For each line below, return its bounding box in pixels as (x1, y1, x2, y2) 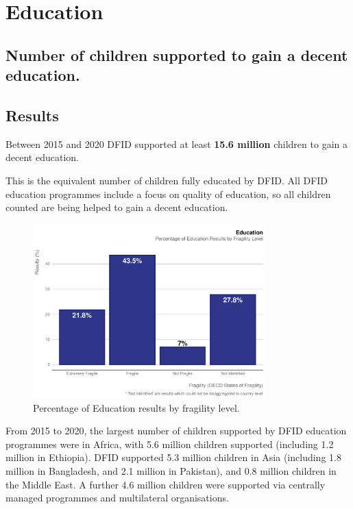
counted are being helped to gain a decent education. (5, 200, 228, 214)
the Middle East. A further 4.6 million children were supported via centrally (5, 477, 326, 491)
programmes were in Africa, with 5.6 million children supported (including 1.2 (5, 436, 334, 451)
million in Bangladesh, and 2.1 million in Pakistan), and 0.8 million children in (5, 464, 337, 478)
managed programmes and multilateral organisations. (5, 491, 229, 505)
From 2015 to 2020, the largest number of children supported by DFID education (5, 423, 347, 438)
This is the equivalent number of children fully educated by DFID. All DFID (5, 173, 328, 187)
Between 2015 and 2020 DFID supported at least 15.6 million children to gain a (5, 136, 348, 151)
